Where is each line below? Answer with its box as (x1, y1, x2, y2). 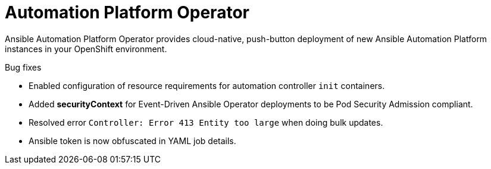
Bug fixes (5, 62, 42, 72)
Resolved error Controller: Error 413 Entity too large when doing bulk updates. (29, 117, 383, 127)
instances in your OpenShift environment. (5, 43, 167, 54)
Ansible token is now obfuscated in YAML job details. (29, 135, 236, 146)
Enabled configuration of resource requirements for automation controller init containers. (29, 80, 385, 91)
